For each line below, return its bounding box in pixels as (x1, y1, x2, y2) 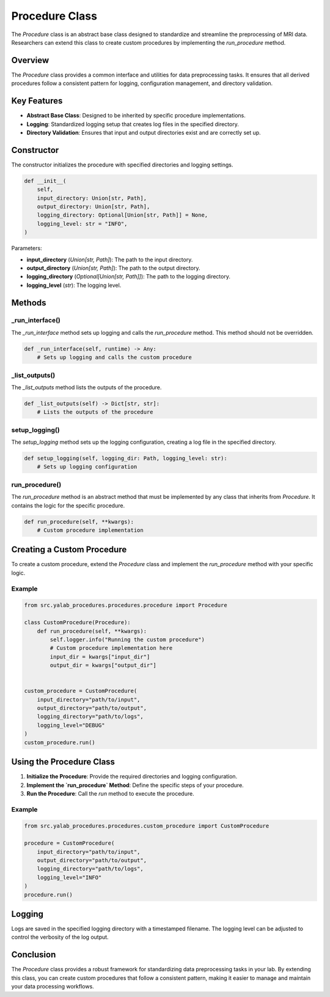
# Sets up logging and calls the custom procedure (37, 354, 192, 361)
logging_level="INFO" (37, 874, 102, 881)
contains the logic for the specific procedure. (11, 502, 125, 509)
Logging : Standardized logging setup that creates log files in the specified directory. (26, 120, 240, 128)
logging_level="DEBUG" (37, 722, 105, 728)
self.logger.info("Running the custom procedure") (50, 636, 205, 643)
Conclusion (11, 949, 56, 960)
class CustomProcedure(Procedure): (24, 619, 131, 626)
